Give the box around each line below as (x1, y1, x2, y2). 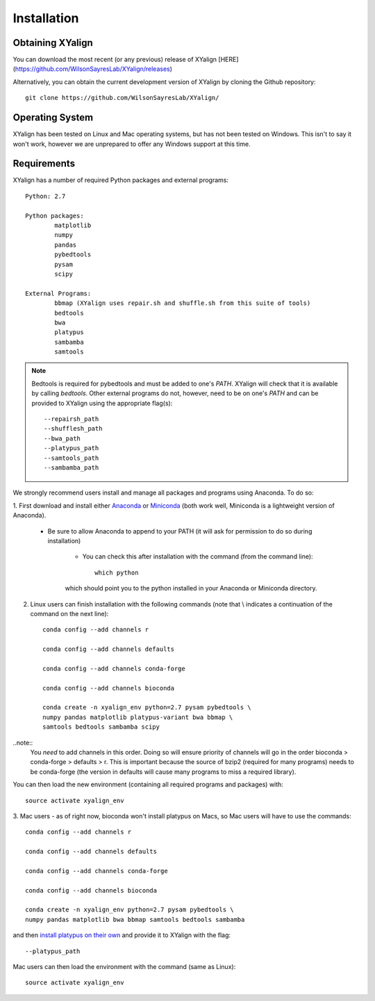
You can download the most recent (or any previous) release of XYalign (12, 56, 217, 64)
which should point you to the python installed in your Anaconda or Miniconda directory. (65, 584, 317, 593)
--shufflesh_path (44, 424, 103, 433)
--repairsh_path (44, 415, 99, 423)
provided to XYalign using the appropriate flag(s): (31, 399, 173, 407)
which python (94, 568, 139, 577)
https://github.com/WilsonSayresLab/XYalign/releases (15, 65, 170, 73)
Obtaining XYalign (12, 37, 93, 49)
